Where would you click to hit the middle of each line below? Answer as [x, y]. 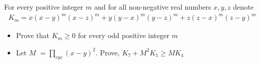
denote [243, 7]
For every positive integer [44, 7]
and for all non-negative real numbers [153, 7]
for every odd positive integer [124, 35]
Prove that [33, 35]
